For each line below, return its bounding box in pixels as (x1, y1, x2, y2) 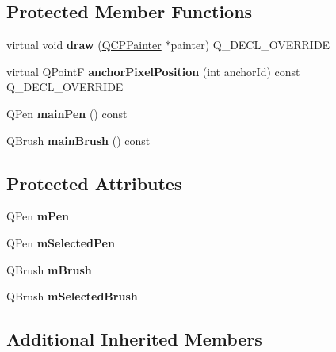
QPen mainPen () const (6, 105, 128, 121)
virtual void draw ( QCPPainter (6, 36, 162, 53)
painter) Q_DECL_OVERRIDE (170, 36, 330, 53)
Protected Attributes (6, 170, 182, 195)
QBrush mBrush (6, 261, 92, 277)
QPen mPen (6, 208, 69, 224)
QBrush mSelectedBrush (6, 288, 138, 304)
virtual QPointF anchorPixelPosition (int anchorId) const (6, 63, 300, 79)
